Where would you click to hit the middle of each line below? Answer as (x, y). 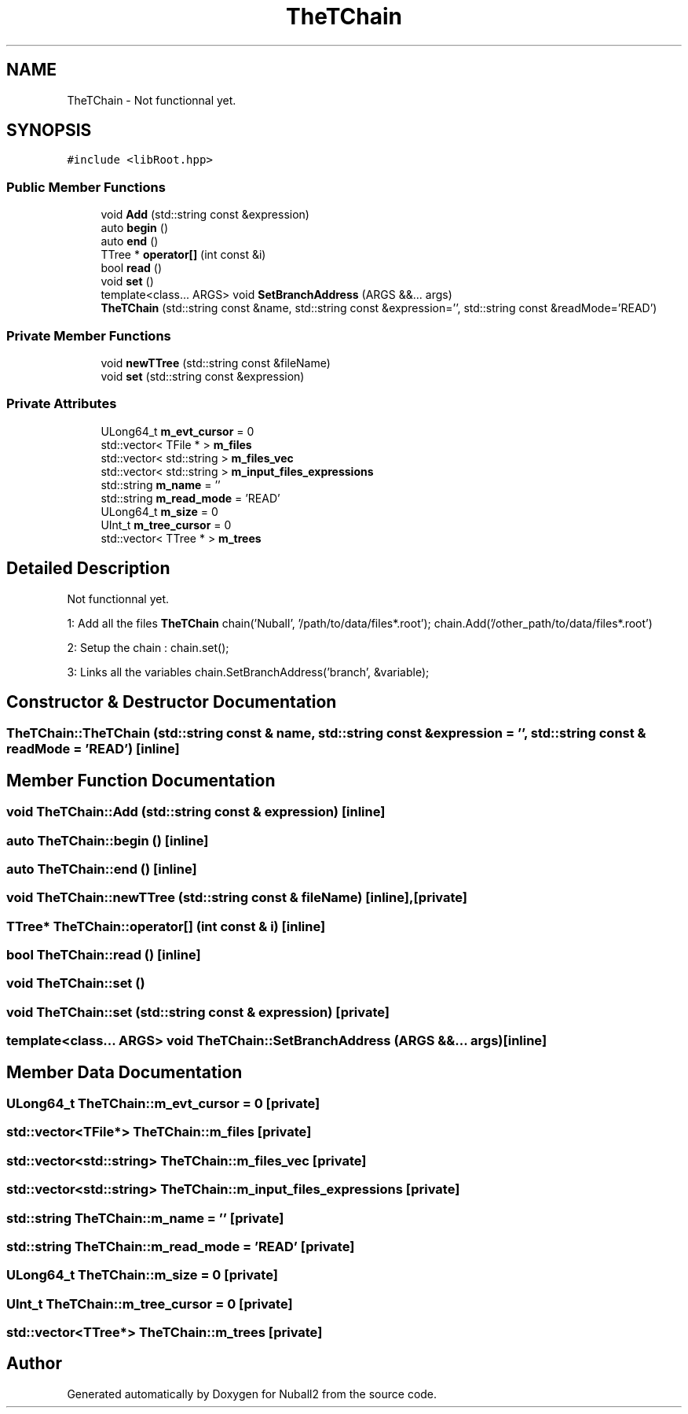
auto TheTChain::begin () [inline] (108, 840)
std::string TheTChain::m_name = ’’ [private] (145, 1218)
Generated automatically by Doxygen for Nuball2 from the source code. (252, 1394)
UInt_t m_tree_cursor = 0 (166, 525)
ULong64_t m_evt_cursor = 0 (177, 431)
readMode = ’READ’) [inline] (93, 749)
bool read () (132, 268)
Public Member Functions (86, 187)
